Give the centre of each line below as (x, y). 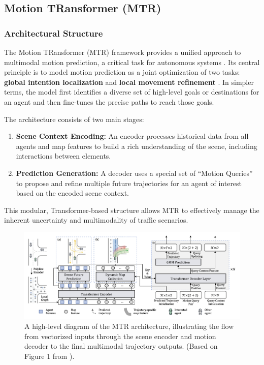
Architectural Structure (54, 33)
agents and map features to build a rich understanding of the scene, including (137, 146)
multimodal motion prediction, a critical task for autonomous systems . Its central (132, 62)
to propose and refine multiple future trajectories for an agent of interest (129, 183)
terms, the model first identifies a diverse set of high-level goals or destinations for (132, 92)
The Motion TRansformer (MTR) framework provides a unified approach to (123, 52)
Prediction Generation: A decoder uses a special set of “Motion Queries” (134, 173)
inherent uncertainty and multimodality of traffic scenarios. (96, 220)
